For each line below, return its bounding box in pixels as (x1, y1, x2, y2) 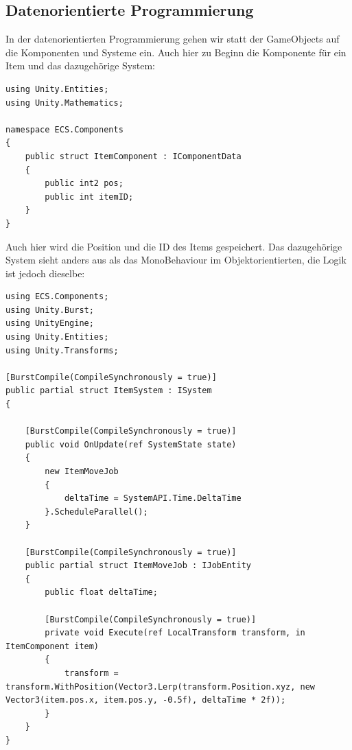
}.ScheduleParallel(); (45, 506, 148, 517)
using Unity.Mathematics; (5, 97, 124, 108)
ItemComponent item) (5, 641, 99, 651)
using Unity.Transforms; (5, 345, 119, 355)
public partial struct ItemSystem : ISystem (5, 386, 212, 396)
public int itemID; (45, 191, 134, 202)
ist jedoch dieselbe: (5, 266, 85, 280)
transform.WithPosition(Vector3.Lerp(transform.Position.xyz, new (5, 681, 316, 692)
